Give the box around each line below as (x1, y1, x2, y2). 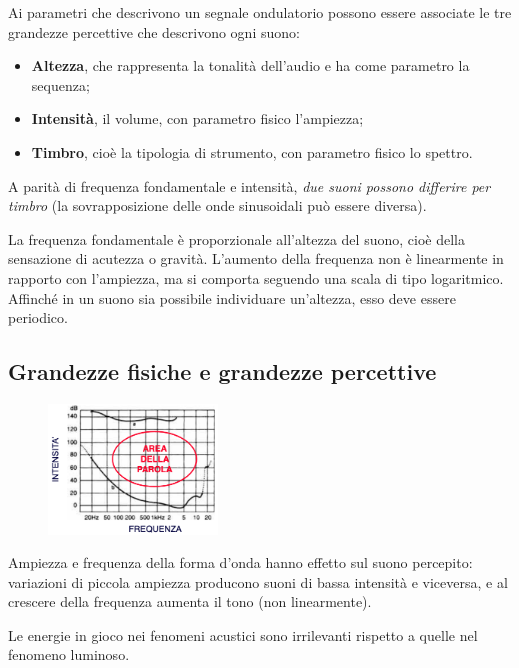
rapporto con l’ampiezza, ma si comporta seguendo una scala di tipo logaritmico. (8, 267, 504, 288)
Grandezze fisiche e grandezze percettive (8, 356, 437, 387)
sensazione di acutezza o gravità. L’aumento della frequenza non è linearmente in (8, 248, 504, 269)
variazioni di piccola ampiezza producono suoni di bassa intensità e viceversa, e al (8, 571, 508, 592)
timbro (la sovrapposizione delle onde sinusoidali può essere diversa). (8, 195, 427, 216)
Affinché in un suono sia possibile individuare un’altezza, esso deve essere (8, 287, 456, 308)
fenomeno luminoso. (8, 644, 130, 665)
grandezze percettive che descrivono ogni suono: (8, 21, 300, 42)
